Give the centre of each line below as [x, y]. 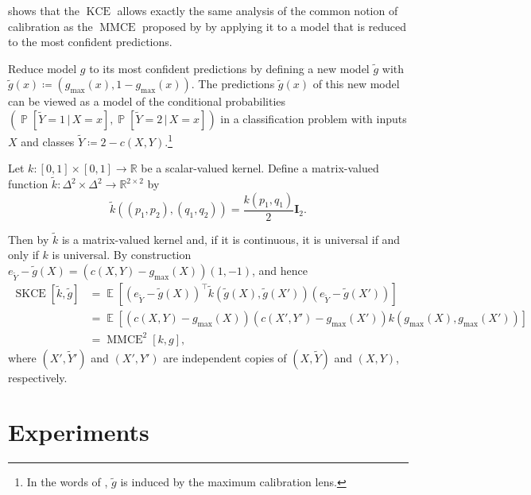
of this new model [356, 84]
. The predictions [233, 84]
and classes [48, 141]
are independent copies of [225, 357]
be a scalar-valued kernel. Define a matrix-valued [260, 168]
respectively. [38, 377]
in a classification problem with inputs [314, 118]
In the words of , [67, 482]
